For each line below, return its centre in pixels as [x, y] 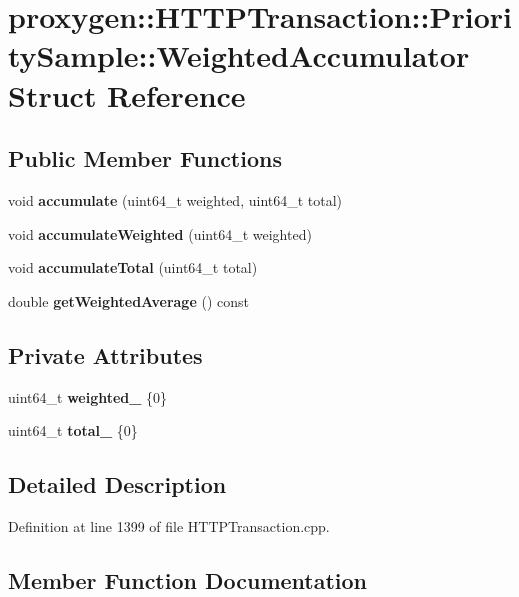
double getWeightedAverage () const [128, 300]
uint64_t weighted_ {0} [88, 396]
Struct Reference [127, 94]
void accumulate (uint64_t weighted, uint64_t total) [175, 199]
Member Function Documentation [188, 579]
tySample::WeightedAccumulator [239, 55]
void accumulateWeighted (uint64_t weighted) [160, 233]
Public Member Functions [145, 158]
